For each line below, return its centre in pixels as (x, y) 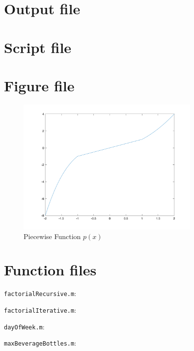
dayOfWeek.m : (24, 326)
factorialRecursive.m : (40, 293)
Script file (38, 47)
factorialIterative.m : (40, 310)
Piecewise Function (52, 236)
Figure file (39, 85)
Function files (50, 270)
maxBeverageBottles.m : (40, 343)
